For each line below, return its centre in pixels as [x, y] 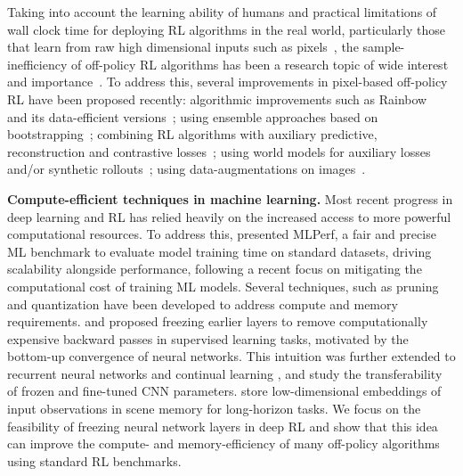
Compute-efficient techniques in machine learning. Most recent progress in [230, 198]
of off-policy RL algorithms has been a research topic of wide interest [260, 64]
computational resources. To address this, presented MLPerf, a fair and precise [222, 234]
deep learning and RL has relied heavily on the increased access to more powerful [229, 216]
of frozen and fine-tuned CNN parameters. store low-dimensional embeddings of [224, 391]
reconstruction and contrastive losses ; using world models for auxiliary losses [219, 151]
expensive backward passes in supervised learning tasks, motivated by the [208, 338]
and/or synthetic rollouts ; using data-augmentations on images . [187, 169]
